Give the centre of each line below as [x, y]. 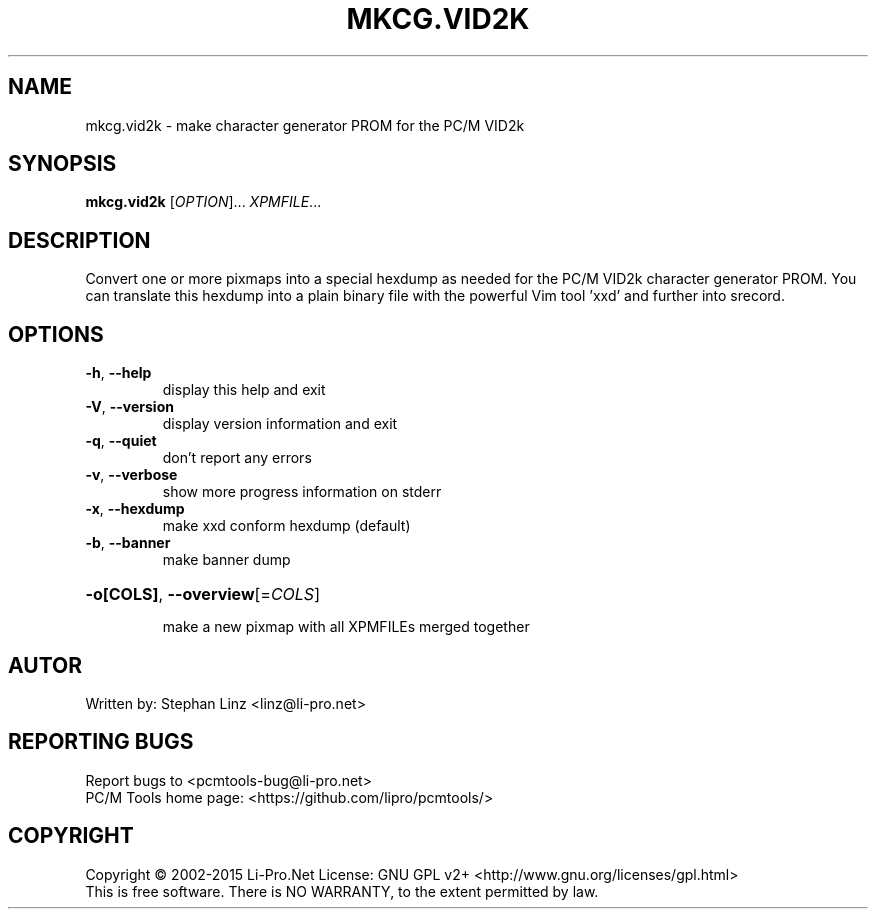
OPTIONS [56, 334]
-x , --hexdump [135, 509]
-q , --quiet [121, 441]
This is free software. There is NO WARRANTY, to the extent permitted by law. [342, 891]
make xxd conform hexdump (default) [286, 526]
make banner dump [226, 560]
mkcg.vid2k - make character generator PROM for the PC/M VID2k [305, 125]
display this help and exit [244, 390]
